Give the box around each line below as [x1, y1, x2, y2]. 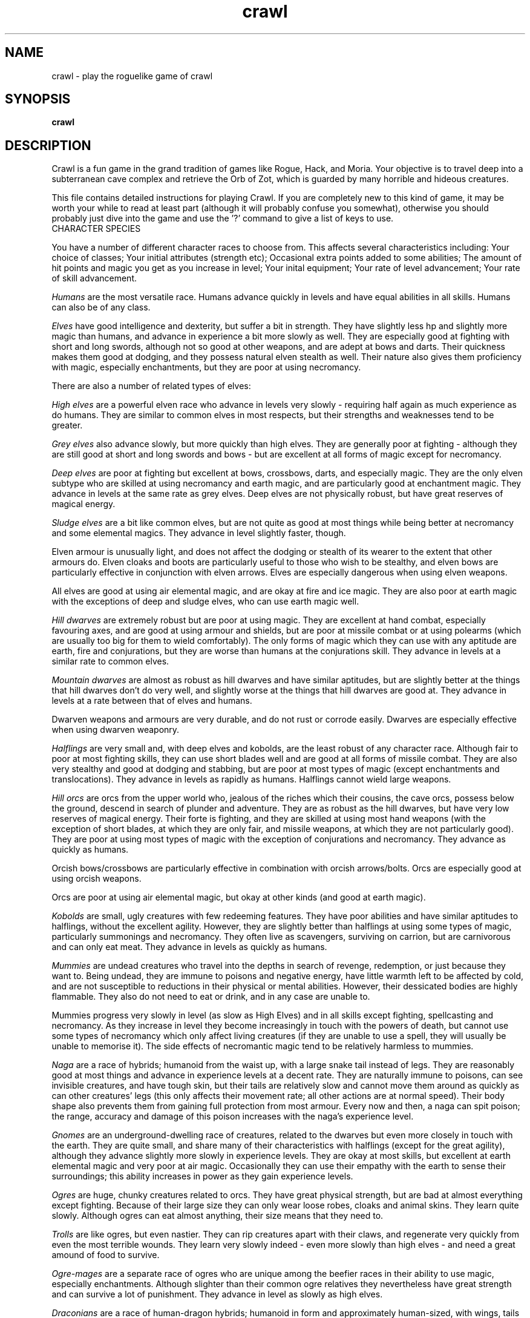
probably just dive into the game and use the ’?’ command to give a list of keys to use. [51, 213, 394, 224]
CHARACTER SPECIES [51, 223, 141, 234]
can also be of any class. [51, 302, 151, 313]
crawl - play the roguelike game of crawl [51, 70, 213, 81]
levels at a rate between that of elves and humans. [51, 695, 252, 706]
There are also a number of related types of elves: [51, 381, 251, 392]
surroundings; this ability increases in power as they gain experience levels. [51, 1171, 353, 1182]
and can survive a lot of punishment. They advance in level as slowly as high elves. [51, 1289, 383, 1300]
